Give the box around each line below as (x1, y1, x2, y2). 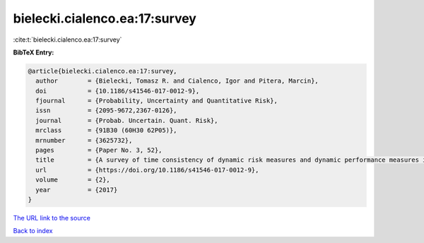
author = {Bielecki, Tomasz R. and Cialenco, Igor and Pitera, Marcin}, (35, 77, 319, 85)
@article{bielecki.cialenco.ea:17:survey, (28, 67, 177, 75)
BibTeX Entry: (13, 48, 54, 57)
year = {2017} (35, 186, 118, 194)
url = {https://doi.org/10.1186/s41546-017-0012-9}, (35, 166, 259, 174)
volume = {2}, (35, 176, 111, 184)
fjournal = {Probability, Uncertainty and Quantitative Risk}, (35, 97, 278, 105)
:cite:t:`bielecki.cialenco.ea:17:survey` (13, 35, 122, 44)
